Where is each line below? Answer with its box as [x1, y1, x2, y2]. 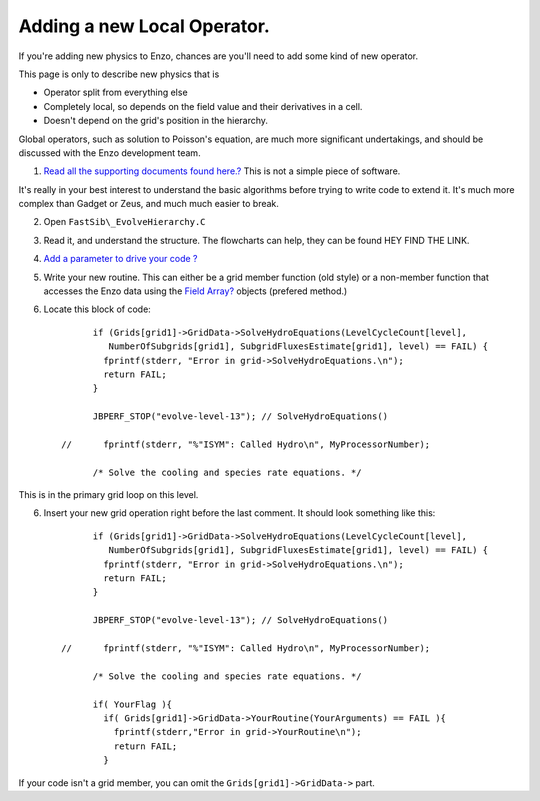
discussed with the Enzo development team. [18, 146, 201, 159]
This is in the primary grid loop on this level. [18, 489, 199, 501]
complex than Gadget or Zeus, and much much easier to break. [18, 198, 280, 210]
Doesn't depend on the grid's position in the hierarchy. [43, 115, 269, 127]
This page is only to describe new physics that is [18, 68, 220, 80]
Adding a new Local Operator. [18, 15, 270, 37]
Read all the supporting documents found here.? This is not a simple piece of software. [43, 165, 401, 177]
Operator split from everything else [43, 86, 189, 99]
